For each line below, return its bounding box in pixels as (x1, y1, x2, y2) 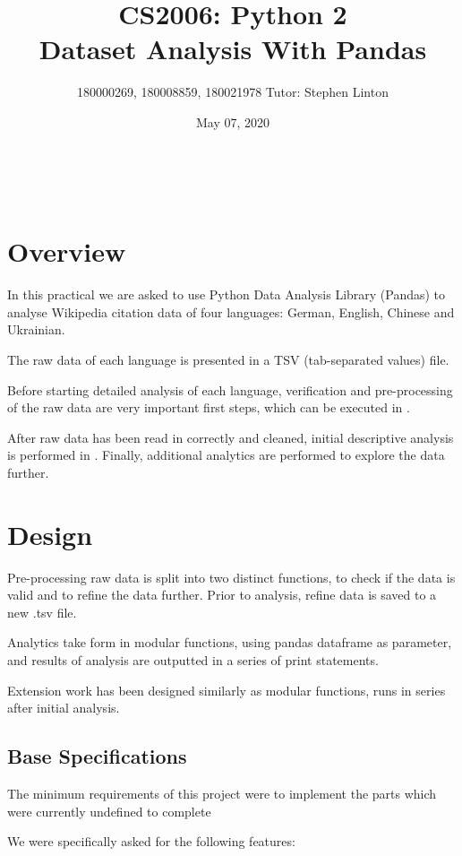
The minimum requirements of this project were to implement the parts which (7, 784, 437, 803)
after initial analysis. (7, 698, 120, 717)
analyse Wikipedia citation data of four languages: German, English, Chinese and (7, 302, 455, 321)
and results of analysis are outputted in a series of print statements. (7, 651, 379, 670)
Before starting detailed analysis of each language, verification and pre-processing (7, 380, 453, 399)
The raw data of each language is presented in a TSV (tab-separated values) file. (7, 350, 449, 368)
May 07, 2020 (195, 112, 270, 131)
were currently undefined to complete (7, 801, 211, 820)
